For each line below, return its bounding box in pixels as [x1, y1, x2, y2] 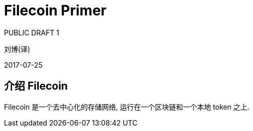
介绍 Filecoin [4, 80, 68, 93]
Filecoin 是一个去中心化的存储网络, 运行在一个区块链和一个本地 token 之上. [4, 102, 249, 111]
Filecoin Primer [4, 2, 107, 19]
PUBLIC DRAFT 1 [4, 28, 60, 37]
